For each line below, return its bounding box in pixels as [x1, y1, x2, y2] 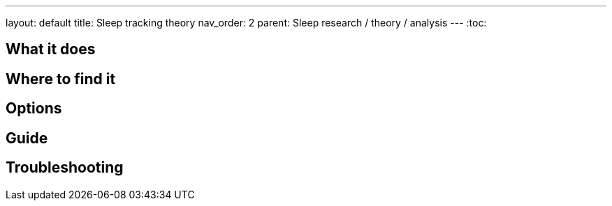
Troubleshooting [6, 159, 124, 177]
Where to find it [6, 70, 116, 88]
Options [6, 100, 62, 118]
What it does [6, 40, 96, 58]
